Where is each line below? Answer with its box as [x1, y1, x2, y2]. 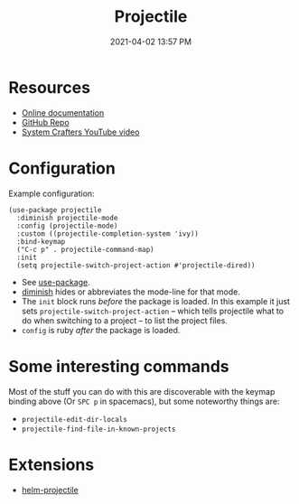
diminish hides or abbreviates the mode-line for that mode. [21, 286, 240, 297]
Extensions [8, 454, 95, 475]
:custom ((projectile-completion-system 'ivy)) [16, 229, 200, 238]
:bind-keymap [16, 237, 66, 246]
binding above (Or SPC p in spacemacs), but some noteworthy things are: [8, 396, 280, 406]
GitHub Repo [21, 117, 70, 127]
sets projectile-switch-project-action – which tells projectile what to [21, 305, 285, 316]
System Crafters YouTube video [21, 126, 140, 137]
